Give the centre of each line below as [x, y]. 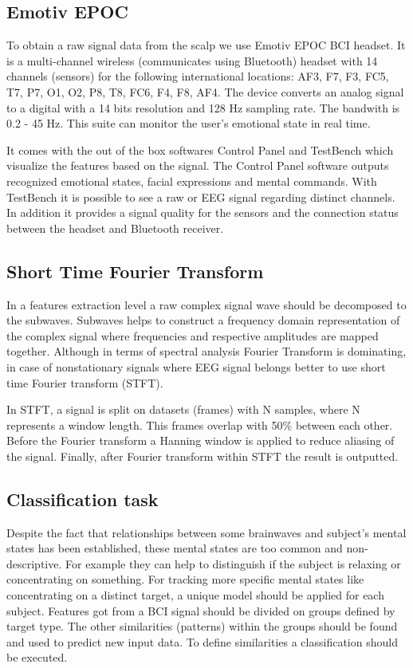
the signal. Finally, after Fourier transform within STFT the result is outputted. [203, 456]
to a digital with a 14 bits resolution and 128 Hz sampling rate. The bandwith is [203, 107]
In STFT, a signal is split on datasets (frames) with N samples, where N [183, 409]
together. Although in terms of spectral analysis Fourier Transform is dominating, [206, 351]
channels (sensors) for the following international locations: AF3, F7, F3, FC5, [198, 76]
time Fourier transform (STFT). [85, 382]
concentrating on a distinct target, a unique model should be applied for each [195, 595]
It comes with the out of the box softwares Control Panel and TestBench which [200, 149]
